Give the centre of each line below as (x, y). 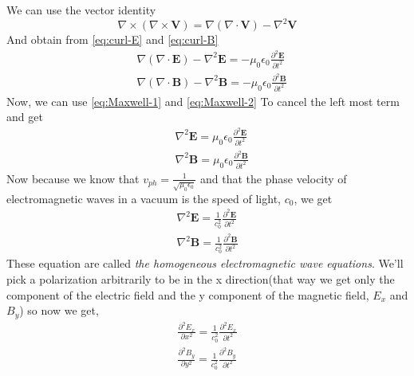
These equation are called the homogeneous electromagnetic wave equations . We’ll (205, 263)
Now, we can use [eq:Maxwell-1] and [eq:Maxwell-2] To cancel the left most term (203, 101)
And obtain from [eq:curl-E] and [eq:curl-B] (112, 39)
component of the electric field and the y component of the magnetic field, (188, 294)
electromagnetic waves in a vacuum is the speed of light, (144, 198)
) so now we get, (59, 310)
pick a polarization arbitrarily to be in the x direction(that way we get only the (201, 278)
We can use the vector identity (81, 10)
